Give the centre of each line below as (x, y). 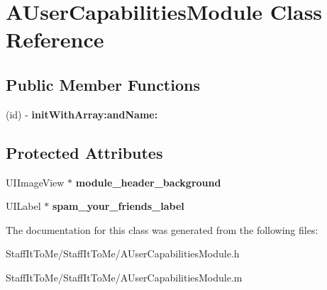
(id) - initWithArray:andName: (82, 114)
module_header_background (148, 182)
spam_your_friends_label (118, 206)
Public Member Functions (103, 84)
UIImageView (35, 182)
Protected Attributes (84, 152)
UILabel (23, 206)
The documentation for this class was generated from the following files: (162, 229)
